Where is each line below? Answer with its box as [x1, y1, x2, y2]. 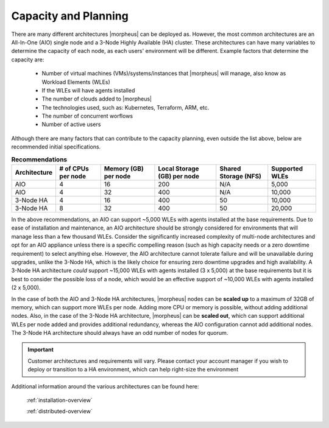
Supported [271, 164, 303, 173]
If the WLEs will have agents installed [41, 86, 135, 94]
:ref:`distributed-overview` [26, 408, 93, 415]
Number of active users [41, 121, 101, 128]
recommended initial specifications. [11, 143, 101, 150]
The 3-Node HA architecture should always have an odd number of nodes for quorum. [11, 329, 228, 337]
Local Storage [158, 164, 199, 173]
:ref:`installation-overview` [26, 396, 93, 404]
